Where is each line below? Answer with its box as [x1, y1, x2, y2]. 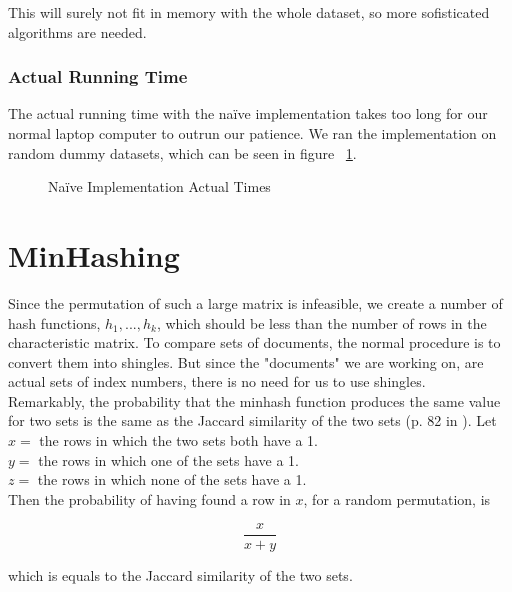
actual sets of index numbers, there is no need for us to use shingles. [8, 371, 426, 392]
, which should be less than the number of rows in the [156, 312, 487, 333]
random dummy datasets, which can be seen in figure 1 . [8, 142, 357, 163]
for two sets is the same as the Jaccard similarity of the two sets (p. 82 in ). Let [8, 410, 497, 431]
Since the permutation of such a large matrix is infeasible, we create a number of [8, 292, 503, 313]
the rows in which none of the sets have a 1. [37, 469, 307, 490]
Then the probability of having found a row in [8, 488, 291, 509]
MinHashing [8, 234, 180, 275]
